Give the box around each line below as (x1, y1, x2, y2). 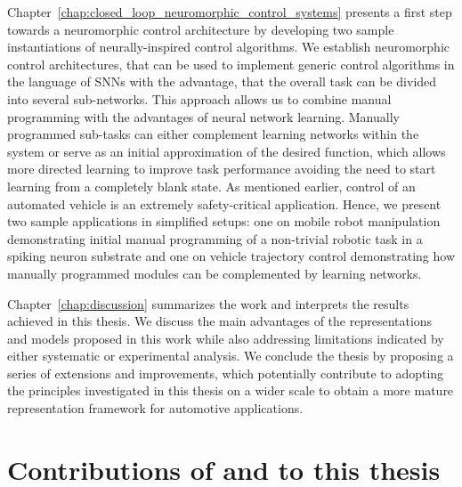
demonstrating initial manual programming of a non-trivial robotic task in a (7, 229, 423, 248)
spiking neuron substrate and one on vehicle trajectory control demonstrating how (7, 247, 456, 265)
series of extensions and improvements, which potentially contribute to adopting (7, 363, 444, 382)
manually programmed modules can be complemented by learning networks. (7, 264, 422, 282)
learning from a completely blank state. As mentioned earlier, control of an (7, 176, 416, 195)
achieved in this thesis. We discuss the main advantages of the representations (7, 312, 433, 330)
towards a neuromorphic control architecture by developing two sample (7, 20, 394, 38)
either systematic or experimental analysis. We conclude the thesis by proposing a (7, 346, 454, 365)
